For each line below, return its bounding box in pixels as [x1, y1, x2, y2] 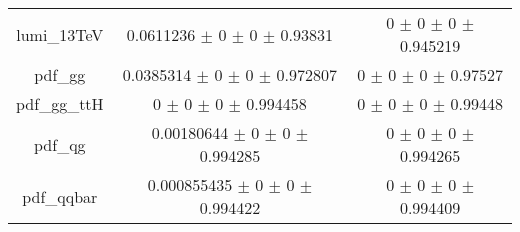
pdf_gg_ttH [16, 92, 104, 115]
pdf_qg [34, 132, 86, 156]
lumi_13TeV [16, 22, 104, 46]
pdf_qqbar [22, 184, 98, 208]
